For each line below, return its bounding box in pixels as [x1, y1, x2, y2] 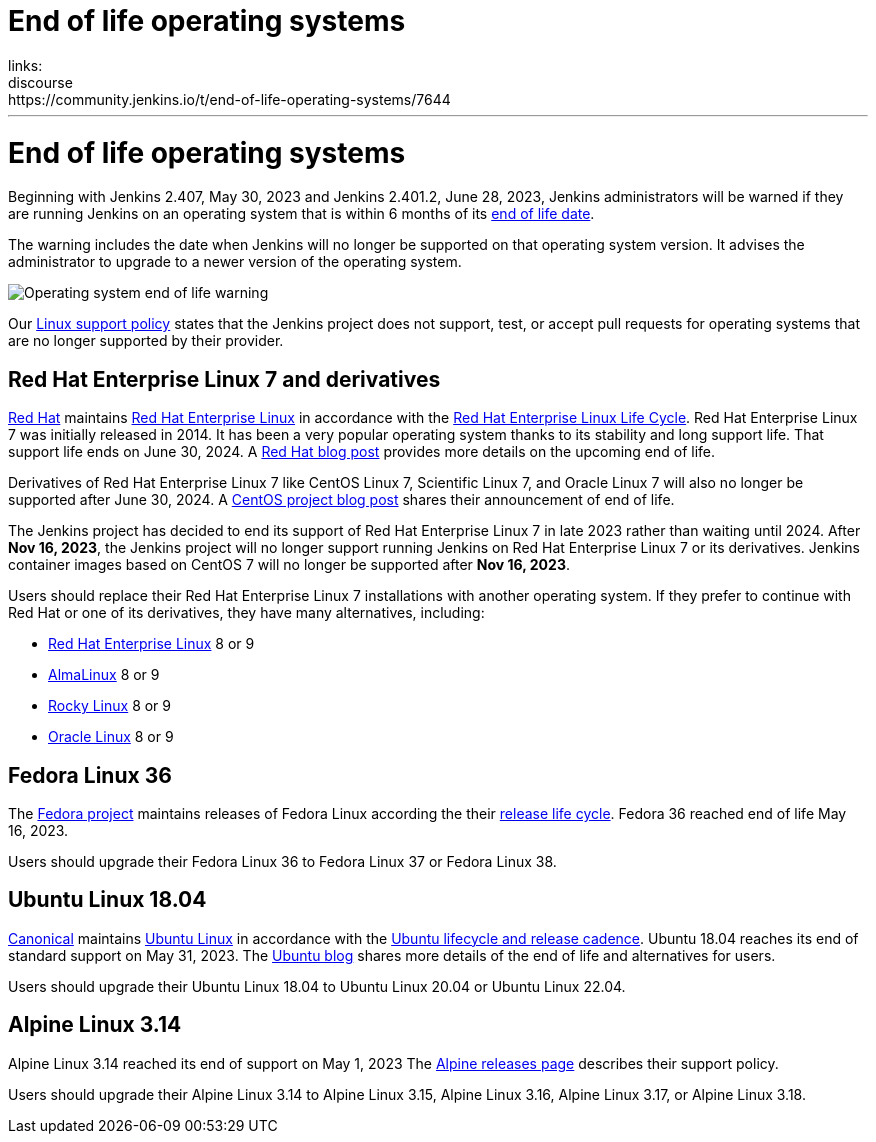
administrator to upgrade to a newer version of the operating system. [8, 253, 462, 271]
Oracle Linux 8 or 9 [48, 728, 174, 746]
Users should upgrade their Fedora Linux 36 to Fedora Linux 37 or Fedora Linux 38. [8, 852, 557, 870]
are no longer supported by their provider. [8, 332, 284, 350]
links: [8, 56, 43, 74]
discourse [8, 73, 73, 91]
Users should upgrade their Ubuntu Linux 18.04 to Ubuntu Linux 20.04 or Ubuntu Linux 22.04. [8, 977, 626, 995]
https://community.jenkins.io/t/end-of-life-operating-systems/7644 [8, 90, 451, 108]
